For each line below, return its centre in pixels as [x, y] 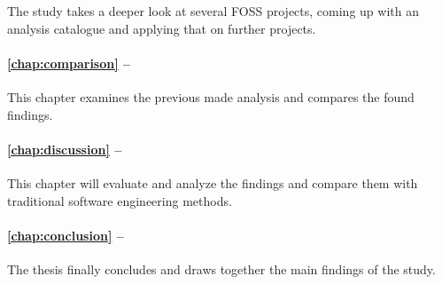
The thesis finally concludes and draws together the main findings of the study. [221, 268]
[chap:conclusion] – [66, 235]
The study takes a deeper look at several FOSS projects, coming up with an [213, 11]
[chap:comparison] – [69, 63]
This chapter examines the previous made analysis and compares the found [211, 96]
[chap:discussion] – [65, 149]
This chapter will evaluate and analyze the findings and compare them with [213, 182]
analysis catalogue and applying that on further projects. [162, 28]
